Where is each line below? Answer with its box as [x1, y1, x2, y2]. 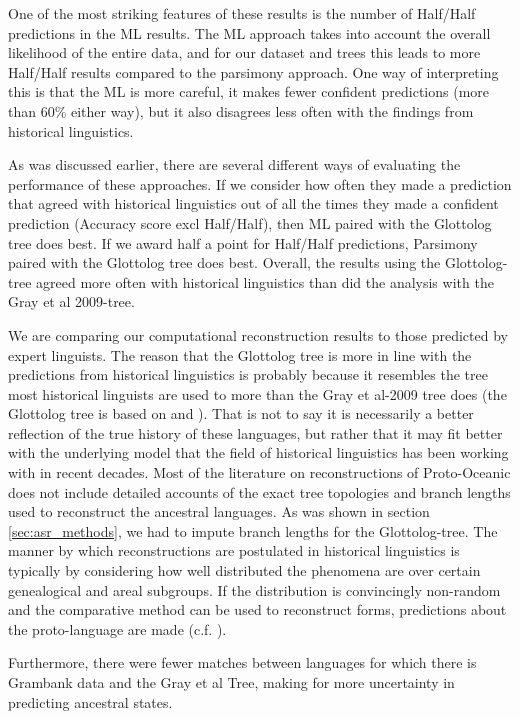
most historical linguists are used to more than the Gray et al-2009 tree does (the [8, 383, 507, 404]
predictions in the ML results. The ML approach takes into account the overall [8, 22, 491, 43]
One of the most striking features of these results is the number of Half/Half [8, 3, 476, 23]
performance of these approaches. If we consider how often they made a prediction [8, 173, 512, 194]
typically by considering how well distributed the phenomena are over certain [8, 560, 481, 581]
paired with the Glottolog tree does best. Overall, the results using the [8, 252, 441, 273]
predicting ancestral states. [8, 691, 173, 712]
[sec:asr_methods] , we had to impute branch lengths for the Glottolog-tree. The [8, 520, 498, 541]
